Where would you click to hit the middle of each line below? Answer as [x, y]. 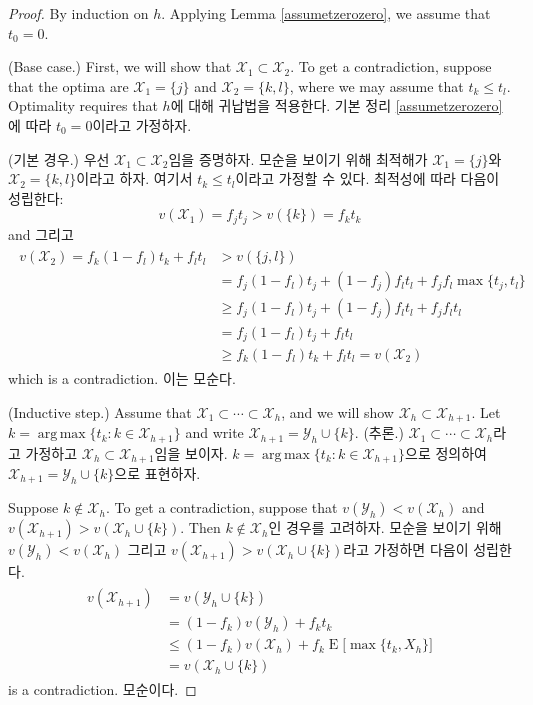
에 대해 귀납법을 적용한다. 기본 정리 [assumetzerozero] [336, 105]
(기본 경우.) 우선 [59, 158]
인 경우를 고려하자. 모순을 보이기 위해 [385, 527]
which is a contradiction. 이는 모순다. [122, 378]
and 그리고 [41, 233]
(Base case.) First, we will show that [120, 66]
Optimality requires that [83, 105]
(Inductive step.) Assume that [100, 411]
